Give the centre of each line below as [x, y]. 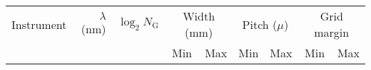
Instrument [39, 24]
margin [332, 32]
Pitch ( [260, 24]
